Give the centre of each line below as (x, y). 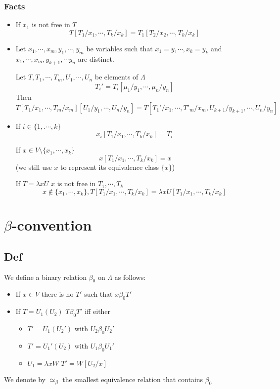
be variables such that (119, 48)
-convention (52, 225)
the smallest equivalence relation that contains (133, 379)
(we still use (34, 167)
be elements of (117, 77)
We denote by (25, 379)
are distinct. (96, 58)
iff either (98, 311)
